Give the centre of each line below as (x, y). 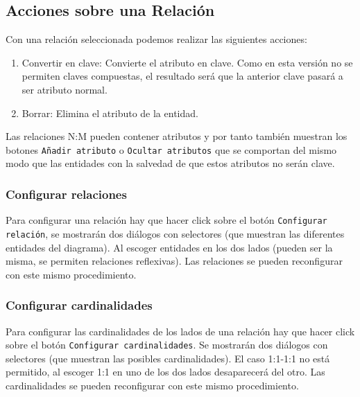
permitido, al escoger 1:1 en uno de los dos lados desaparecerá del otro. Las (165, 372)
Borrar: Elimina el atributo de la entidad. (110, 113)
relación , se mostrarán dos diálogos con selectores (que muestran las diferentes (175, 233)
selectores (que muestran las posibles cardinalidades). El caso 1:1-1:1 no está (168, 358)
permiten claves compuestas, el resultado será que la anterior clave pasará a (182, 76)
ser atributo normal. (65, 89)
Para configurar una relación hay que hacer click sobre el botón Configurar (166, 220)
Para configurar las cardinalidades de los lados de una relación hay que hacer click (180, 331)
